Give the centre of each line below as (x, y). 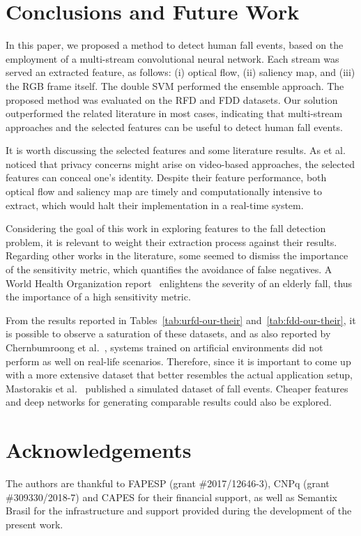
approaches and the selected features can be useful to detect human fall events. (174, 127)
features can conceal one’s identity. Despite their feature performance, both (166, 177)
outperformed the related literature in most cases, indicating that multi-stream (174, 113)
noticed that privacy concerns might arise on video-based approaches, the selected (180, 163)
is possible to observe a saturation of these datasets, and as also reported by (168, 334)
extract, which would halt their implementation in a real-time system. (155, 205)
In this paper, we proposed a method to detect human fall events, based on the (175, 45)
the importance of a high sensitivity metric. (98, 297)
